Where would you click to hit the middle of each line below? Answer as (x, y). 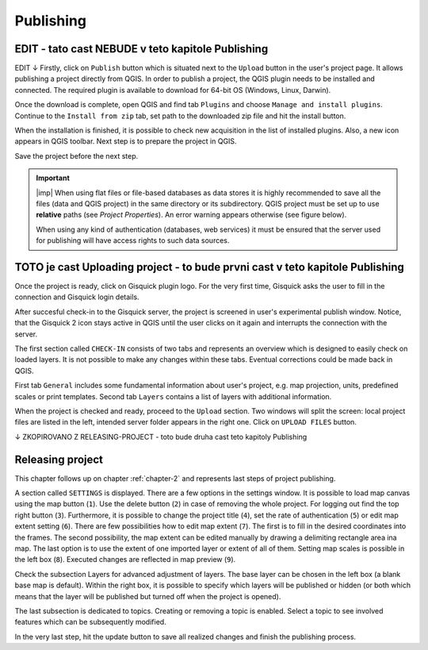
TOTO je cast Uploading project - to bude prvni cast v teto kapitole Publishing (209, 267)
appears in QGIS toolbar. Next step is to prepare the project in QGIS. (126, 141)
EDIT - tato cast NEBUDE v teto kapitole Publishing (141, 49)
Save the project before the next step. (76, 156)
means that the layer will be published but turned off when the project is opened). (148, 596)
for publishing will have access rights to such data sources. (133, 240)
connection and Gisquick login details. (77, 297)
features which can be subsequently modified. (90, 622)
